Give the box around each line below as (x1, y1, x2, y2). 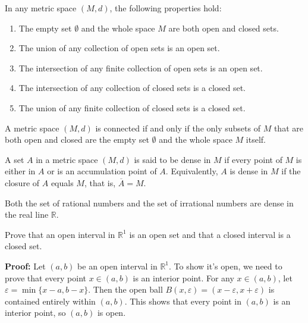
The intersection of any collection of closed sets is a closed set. (18, 81, 246, 94)
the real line (5, 208, 49, 221)
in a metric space (36, 153, 98, 165)
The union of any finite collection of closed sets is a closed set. (18, 101, 246, 114)
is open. (97, 306, 126, 319)
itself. (246, 133, 266, 146)
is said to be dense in (134, 153, 211, 165)
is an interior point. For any (133, 271, 234, 284)
